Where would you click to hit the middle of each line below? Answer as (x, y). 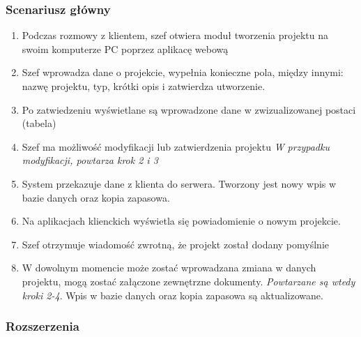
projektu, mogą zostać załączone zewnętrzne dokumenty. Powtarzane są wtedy (189, 281)
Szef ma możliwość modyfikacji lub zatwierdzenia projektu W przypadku (176, 146)
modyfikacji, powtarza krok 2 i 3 (90, 160)
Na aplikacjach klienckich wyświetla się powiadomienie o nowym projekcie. (181, 221)
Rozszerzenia (43, 326)
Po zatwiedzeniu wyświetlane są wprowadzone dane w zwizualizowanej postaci (189, 109)
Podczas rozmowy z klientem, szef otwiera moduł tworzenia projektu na (175, 35)
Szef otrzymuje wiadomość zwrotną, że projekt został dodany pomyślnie (175, 244)
